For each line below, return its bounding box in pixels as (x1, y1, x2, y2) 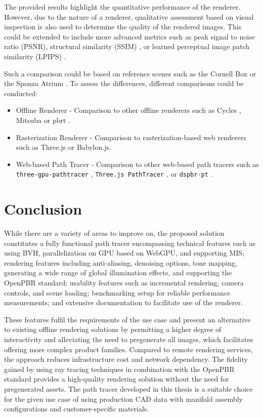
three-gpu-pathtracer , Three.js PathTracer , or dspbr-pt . (16, 169, 213, 179)
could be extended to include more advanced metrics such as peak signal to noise (4, 31, 255, 41)
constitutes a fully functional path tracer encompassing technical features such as (4, 237, 255, 248)
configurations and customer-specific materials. (4, 403, 149, 414)
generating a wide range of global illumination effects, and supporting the (4, 267, 232, 278)
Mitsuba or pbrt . (16, 114, 70, 125)
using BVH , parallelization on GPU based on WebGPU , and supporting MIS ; (4, 247, 244, 258)
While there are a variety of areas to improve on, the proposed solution (4, 228, 225, 238)
